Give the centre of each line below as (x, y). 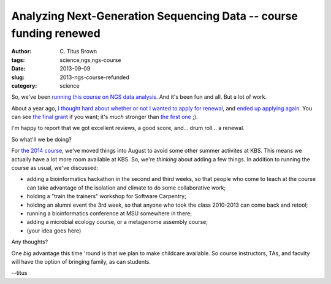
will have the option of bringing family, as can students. (81, 261)
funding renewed (56, 33)
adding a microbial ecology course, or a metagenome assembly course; (117, 222)
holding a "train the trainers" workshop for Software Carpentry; (106, 196)
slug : (18, 77)
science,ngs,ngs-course (90, 60)
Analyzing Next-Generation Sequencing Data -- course (155, 16)
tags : (18, 60)
